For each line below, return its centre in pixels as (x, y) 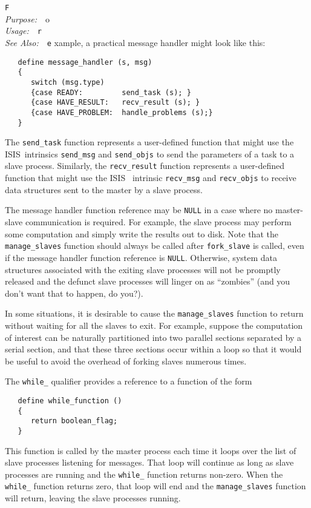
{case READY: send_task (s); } (111, 92)
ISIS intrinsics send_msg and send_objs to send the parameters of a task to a (150, 153)
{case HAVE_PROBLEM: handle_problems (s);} (122, 112)
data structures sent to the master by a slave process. (104, 189)
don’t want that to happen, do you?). (74, 293)
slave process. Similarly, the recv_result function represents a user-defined (145, 166)
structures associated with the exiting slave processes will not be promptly (143, 269)
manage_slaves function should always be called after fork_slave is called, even (155, 246)
